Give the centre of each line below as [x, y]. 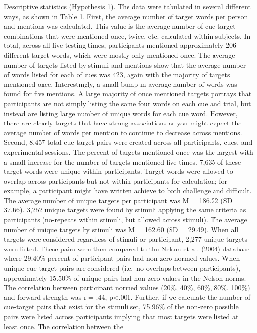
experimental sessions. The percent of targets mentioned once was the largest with [128, 151]
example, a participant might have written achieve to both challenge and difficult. [128, 190]
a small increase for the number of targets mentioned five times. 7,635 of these [123, 161]
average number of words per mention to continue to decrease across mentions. [123, 132]
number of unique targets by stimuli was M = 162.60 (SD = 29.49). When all [121, 229]
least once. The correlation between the [64, 326]
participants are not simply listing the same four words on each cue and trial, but [128, 103]
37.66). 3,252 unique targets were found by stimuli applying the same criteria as [125, 210]
